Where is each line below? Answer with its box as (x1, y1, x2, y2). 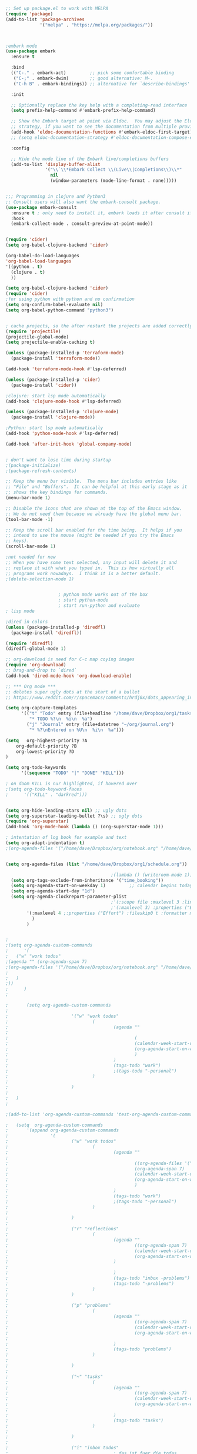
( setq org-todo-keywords (5, 765, 66, 771)
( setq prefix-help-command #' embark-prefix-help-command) (11, 108, 156, 114)
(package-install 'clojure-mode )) (11, 414, 95, 420)
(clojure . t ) (11, 269, 45, 275)
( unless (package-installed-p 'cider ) (5, 377, 101, 383)
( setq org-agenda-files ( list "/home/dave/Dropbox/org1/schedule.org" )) (5, 861, 188, 867)
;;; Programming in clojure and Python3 (5, 194, 106, 200)
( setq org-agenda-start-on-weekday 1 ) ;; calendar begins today (11, 883, 193, 889)
